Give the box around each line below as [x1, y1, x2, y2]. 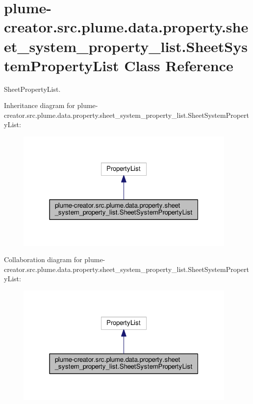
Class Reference [124, 55, 233, 75]
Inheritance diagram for [4, 100, 75, 110]
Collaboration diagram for [4, 254, 82, 265]
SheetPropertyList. [4, 83, 61, 94]
